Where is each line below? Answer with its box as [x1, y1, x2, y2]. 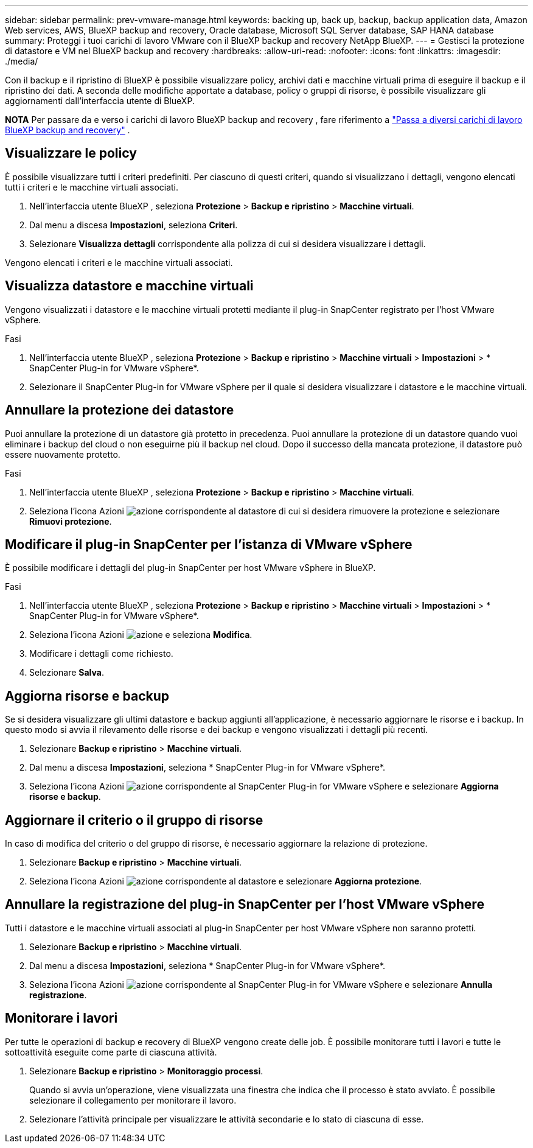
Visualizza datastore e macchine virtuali [5, 278, 254, 294]
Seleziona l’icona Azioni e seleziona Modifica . [29, 629, 253, 640]
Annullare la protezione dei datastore [5, 402, 234, 418]
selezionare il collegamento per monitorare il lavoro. [29, 1094, 237, 1105]
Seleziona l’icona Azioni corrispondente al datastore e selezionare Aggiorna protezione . [29, 876, 422, 887]
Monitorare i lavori [5, 1010, 118, 1026]
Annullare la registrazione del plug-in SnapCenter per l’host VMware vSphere [5, 897, 484, 912]
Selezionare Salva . [29, 667, 104, 678]
